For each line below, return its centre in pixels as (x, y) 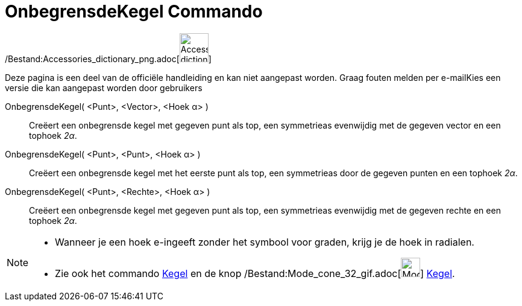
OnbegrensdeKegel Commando (134, 11)
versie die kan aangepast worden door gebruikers (104, 88)
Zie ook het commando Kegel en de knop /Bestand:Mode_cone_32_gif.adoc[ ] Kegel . (255, 273)
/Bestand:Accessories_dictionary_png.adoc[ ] (108, 59)
